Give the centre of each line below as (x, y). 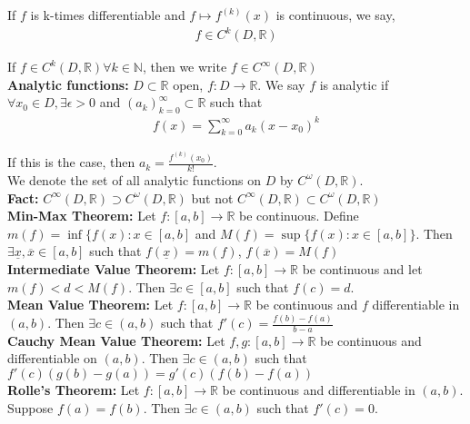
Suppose (30, 407)
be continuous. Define (299, 216)
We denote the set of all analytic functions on (134, 179)
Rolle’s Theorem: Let (74, 390)
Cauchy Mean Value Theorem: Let (116, 340)
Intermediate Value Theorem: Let (114, 268)
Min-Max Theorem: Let (82, 216)
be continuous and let (362, 268)
